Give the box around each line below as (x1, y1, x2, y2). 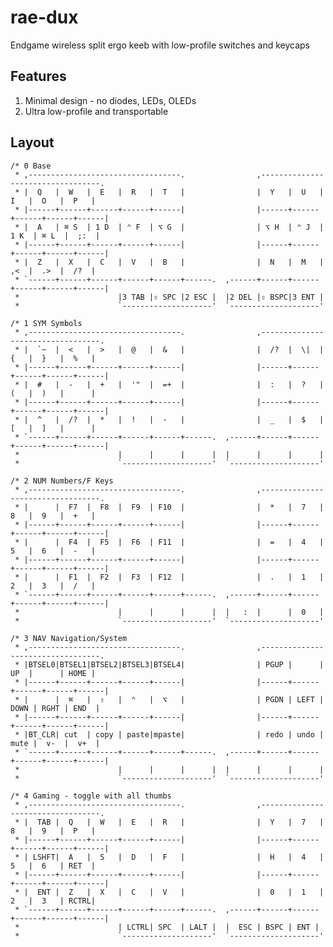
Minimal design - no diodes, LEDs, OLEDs (24, 94, 197, 106)
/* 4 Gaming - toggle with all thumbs (10, 791, 172, 801)
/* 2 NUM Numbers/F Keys (10, 476, 114, 486)
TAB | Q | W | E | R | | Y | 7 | (36, 817, 325, 827)
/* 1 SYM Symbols (10, 318, 83, 328)
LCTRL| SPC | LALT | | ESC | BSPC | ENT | (126, 922, 320, 932)
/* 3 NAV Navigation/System (10, 633, 128, 643)
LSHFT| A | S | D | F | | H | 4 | (32, 852, 325, 862)
